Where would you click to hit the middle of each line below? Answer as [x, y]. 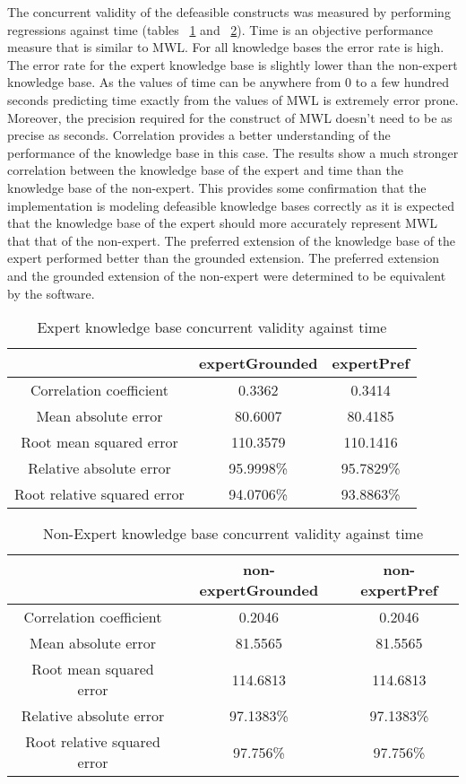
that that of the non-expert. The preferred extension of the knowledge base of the [232, 240]
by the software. [51, 293]
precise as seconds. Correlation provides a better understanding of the [199, 135]
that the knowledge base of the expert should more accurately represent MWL [223, 223]
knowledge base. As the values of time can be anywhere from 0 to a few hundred [229, 82]
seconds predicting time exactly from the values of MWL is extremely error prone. [233, 99]
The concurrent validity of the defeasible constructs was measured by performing [229, 12]
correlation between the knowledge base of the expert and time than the [205, 170]
